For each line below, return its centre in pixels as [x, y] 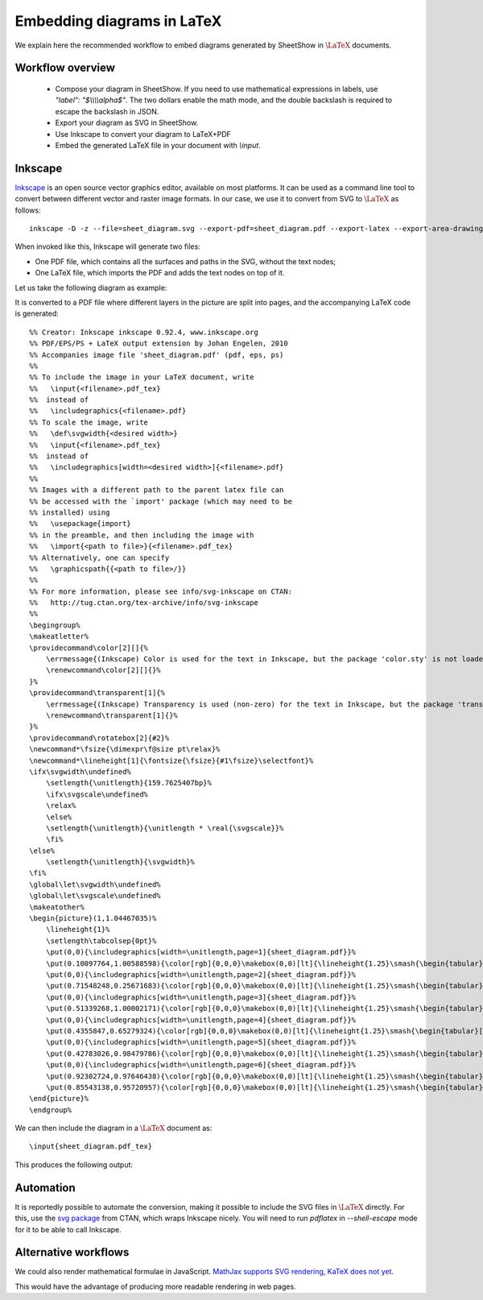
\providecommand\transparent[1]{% [97, 693]
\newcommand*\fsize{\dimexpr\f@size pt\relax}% [125, 749]
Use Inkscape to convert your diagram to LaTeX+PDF [143, 134]
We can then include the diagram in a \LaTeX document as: [114, 1128]
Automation [45, 1188]
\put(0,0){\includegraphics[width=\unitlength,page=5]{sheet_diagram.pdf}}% [201, 1042]
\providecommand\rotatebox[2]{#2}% [99, 738]
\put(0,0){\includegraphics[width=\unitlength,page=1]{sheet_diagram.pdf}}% [201, 952]
